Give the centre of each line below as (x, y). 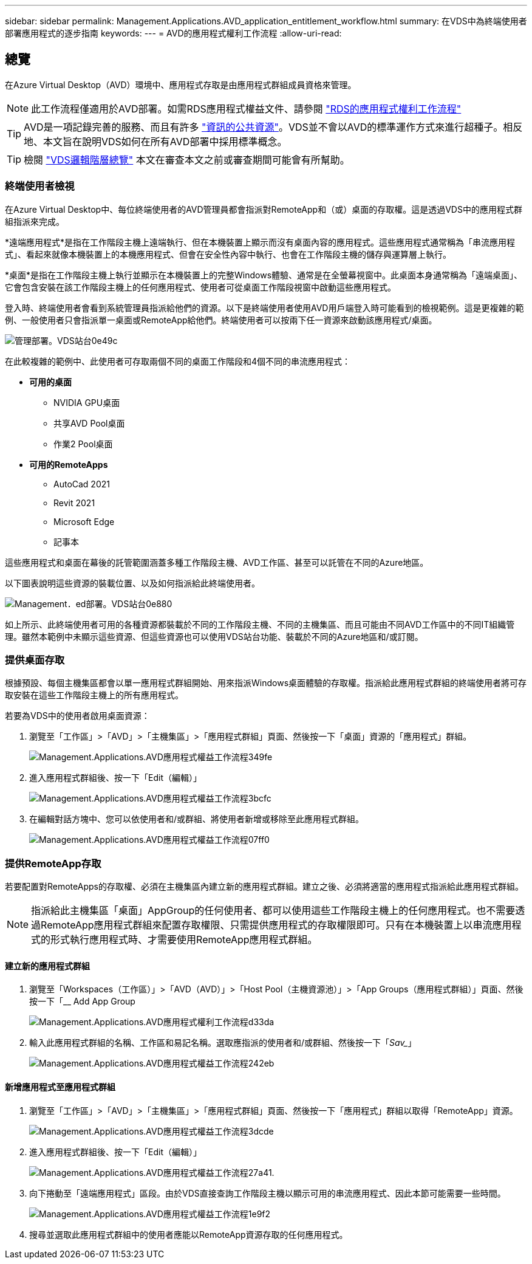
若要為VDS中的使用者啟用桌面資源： (77, 716)
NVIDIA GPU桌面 (87, 402)
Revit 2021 (74, 503)
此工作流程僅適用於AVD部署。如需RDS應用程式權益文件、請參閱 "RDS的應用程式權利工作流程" (246, 108)
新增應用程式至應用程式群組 (60, 1087)
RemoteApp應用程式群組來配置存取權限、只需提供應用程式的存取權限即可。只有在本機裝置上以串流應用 (276, 925)
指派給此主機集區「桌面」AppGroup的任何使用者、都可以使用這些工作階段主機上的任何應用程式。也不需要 (273, 911)
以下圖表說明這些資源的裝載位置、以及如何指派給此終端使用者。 (132, 583)
